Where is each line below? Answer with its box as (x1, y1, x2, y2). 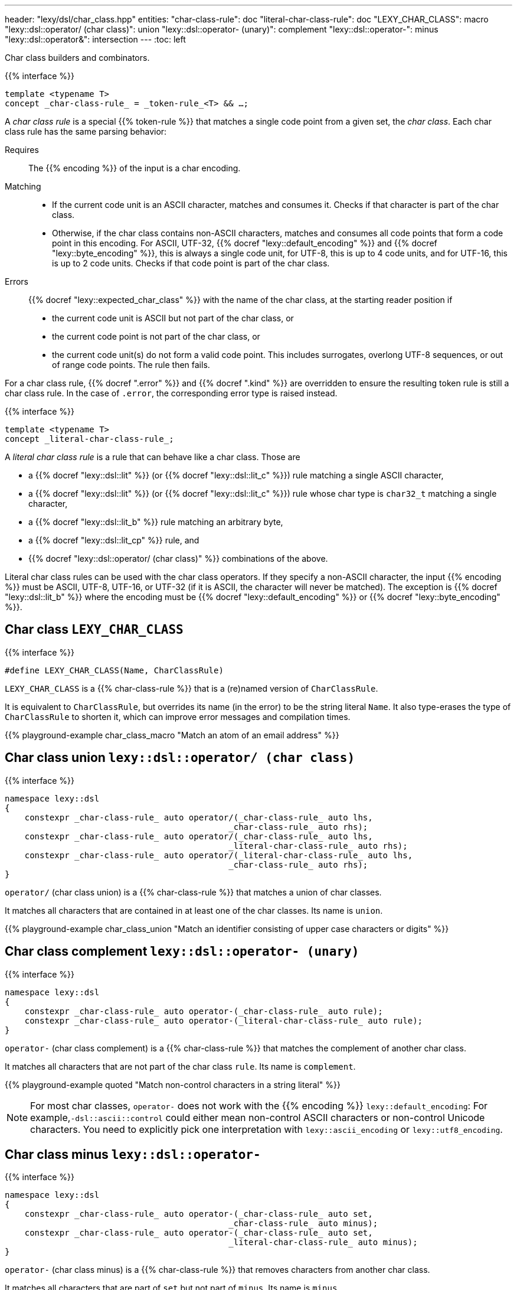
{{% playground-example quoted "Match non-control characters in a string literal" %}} (5, 1079, 341, 1090)
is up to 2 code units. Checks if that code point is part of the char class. (52, 258, 330, 268)
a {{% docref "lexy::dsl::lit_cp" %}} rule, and (28, 535, 199, 545)
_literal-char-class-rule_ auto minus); (228, 1237, 418, 1247)
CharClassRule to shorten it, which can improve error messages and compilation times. (5, 711, 351, 722)
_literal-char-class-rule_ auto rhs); (228, 841, 408, 851)
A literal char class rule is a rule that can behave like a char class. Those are (5, 452, 300, 462)
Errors (5, 276, 28, 286)
